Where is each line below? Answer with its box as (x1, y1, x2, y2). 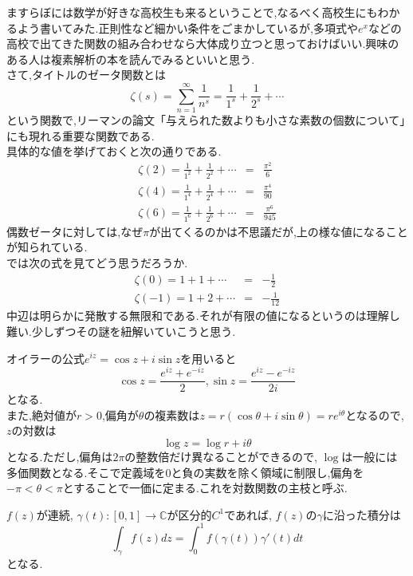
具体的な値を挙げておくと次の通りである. (6, 143, 222, 160)
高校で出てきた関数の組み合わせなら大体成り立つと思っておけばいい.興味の (6, 35, 399, 52)
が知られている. (6, 239, 88, 255)
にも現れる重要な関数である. (6, 127, 155, 144)
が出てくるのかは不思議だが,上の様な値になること (149, 223, 408, 239)
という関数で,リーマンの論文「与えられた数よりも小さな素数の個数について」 (6, 112, 411, 128)
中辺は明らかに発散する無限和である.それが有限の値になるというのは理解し (6, 307, 400, 324)
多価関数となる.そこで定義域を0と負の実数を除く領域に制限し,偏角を (6, 464, 364, 480)
